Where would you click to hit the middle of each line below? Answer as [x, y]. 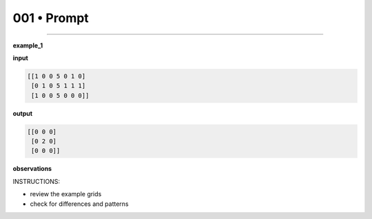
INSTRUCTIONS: [36, 181]
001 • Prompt [51, 18]
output [23, 113]
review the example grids [66, 194]
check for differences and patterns [79, 204]
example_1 [28, 45]
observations [32, 169]
